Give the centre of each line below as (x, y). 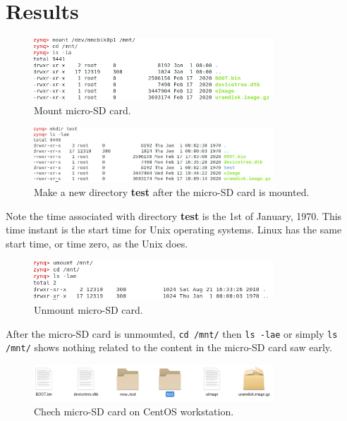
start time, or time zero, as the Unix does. (97, 243)
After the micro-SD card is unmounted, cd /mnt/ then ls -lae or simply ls (172, 333)
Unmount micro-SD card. (89, 309)
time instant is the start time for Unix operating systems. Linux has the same (174, 230)
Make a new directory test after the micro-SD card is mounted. (172, 191)
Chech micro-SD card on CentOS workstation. (134, 411)
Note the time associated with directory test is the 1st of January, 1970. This (174, 215)
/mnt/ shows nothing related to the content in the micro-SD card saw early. (169, 347)
